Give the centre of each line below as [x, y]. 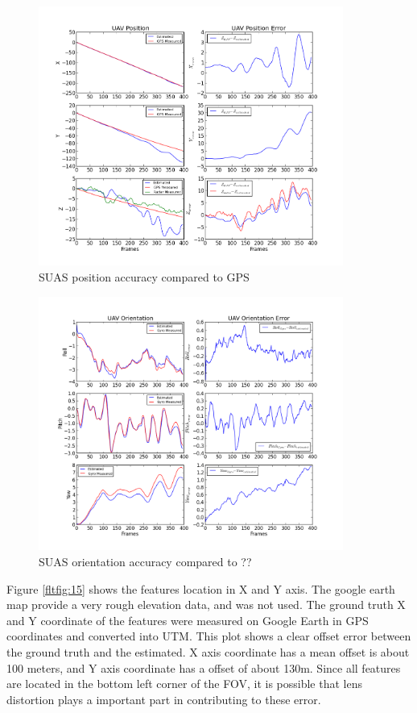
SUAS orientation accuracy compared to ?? [145, 562]
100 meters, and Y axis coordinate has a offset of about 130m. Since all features [204, 667]
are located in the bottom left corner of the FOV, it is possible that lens [184, 684]
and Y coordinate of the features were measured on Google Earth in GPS [188, 620]
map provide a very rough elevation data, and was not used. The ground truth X [206, 605]
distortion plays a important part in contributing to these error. [164, 699]
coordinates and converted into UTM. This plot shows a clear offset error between [209, 636]
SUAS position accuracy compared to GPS [144, 277]
